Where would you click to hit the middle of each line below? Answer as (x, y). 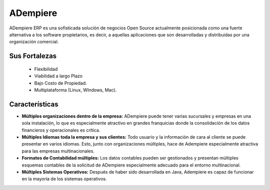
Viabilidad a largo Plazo (58, 76)
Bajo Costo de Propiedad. (60, 83)
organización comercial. (34, 42)
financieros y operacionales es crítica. (61, 130)
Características (34, 104)
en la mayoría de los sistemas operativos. (64, 179)
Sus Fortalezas (33, 56)
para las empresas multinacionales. (58, 151)
